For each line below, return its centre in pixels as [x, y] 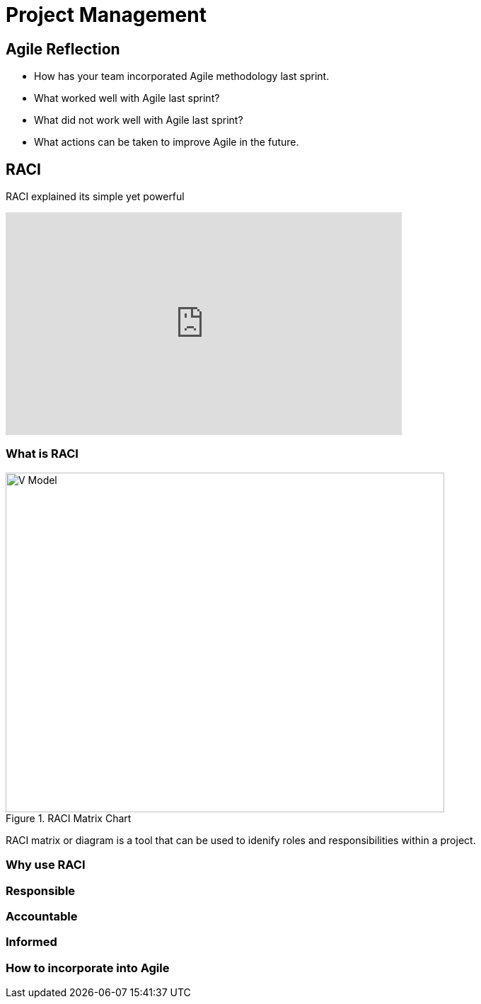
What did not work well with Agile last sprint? [139, 120]
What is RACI [42, 454]
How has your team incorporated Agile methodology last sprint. [182, 76]
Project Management [106, 15]
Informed [31, 942]
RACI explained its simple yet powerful [95, 197]
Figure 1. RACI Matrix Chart [69, 818]
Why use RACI [46, 865]
